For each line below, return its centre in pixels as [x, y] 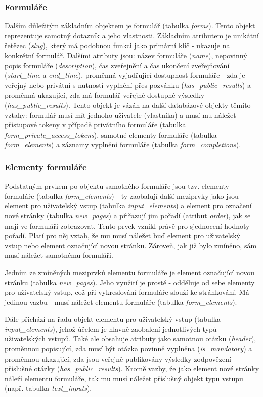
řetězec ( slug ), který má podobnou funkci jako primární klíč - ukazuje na [117, 45]
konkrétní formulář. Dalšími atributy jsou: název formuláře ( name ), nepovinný [126, 55]
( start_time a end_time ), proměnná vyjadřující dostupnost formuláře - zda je [125, 75]
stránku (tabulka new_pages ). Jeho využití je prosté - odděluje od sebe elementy [130, 282]
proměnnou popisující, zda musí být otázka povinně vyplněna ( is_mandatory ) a [128, 349]
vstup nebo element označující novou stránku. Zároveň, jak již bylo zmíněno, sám [131, 245]
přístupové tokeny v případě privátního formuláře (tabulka [95, 125]
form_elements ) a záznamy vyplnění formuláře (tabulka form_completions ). [123, 144]
